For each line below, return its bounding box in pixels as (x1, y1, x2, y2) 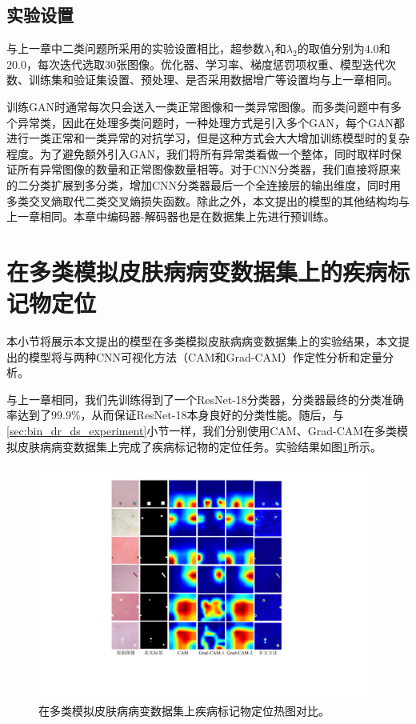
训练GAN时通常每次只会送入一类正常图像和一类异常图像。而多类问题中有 (6, 98, 390, 114)
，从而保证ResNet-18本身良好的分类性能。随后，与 (80, 406, 344, 423)
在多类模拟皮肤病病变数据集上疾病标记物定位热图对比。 (38, 702, 330, 719)
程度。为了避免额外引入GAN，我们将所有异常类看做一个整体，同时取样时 (6, 145, 390, 162)
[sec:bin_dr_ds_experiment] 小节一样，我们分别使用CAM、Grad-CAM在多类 (6, 422, 398, 439)
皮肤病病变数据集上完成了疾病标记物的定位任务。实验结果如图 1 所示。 (17, 438, 382, 454)
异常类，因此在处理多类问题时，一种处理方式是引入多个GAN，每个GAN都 (17, 114, 405, 130)
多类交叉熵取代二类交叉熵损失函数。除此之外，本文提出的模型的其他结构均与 (6, 192, 410, 209)
